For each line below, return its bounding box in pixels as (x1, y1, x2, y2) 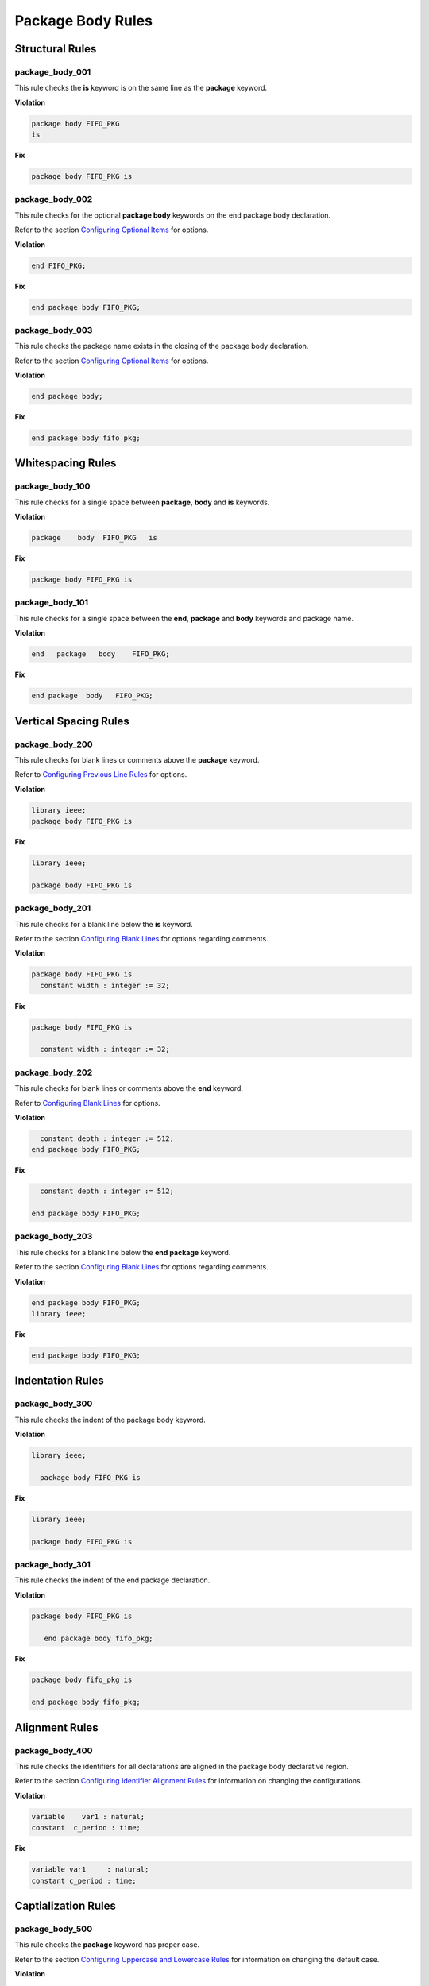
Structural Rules (14, 42, 97, 56)
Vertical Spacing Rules (14, 714, 130, 728)
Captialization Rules (14, 1899, 117, 1912)
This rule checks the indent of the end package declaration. (14, 1575, 211, 1585)
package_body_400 (14, 1745, 93, 1756)
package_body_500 (14, 1923, 93, 1934)
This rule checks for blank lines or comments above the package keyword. (14, 755, 260, 764)
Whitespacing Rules (14, 457, 117, 470)
